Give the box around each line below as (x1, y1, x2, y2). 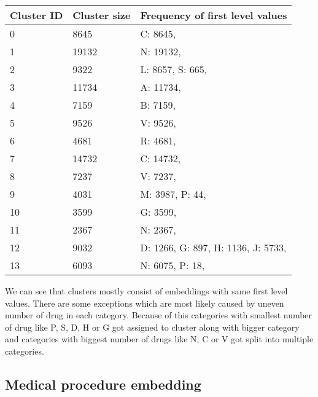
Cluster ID (10, 8, 63, 22)
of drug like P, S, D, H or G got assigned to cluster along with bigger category (5, 320, 300, 333)
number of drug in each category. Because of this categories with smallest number (5, 309, 312, 321)
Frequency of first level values (140, 8, 287, 22)
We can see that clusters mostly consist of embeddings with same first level (5, 285, 288, 297)
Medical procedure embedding (5, 374, 201, 393)
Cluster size (72, 8, 131, 22)
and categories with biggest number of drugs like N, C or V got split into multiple (5, 332, 314, 345)
